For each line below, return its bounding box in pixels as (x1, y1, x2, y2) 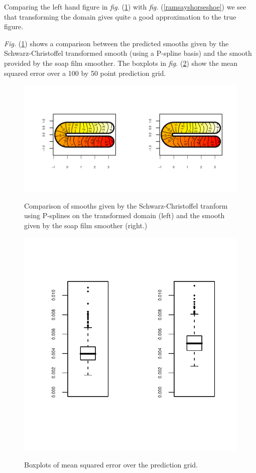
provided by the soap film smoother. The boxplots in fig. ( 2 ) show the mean (4, 57, 238, 68)
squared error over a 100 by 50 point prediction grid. (4, 67, 166, 78)
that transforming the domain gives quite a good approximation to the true (4, 11, 236, 22)
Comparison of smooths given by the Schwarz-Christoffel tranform (24, 200, 228, 211)
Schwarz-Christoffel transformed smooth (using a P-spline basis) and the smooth (4, 48, 252, 58)
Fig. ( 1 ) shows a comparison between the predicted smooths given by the (4, 38, 229, 48)
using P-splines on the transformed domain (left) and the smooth (24, 210, 225, 221)
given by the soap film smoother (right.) (24, 220, 148, 230)
